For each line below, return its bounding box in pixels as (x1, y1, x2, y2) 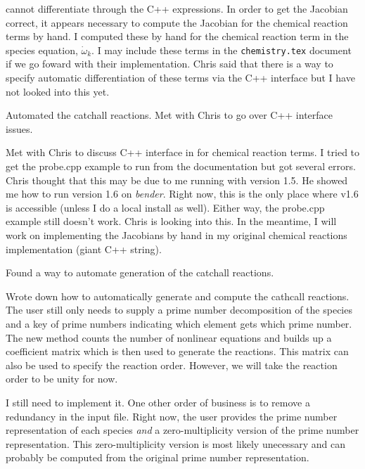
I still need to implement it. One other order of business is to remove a (6, 394, 310, 409)
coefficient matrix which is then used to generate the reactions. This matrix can (6, 344, 349, 359)
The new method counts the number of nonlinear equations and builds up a (6, 330, 332, 345)
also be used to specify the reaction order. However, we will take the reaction (6, 357, 338, 372)
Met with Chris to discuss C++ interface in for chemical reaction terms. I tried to (6, 145, 360, 160)
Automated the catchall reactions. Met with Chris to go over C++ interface (6, 108, 333, 122)
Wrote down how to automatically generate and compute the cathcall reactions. (6, 288, 350, 303)
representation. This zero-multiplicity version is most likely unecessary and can (6, 436, 345, 451)
